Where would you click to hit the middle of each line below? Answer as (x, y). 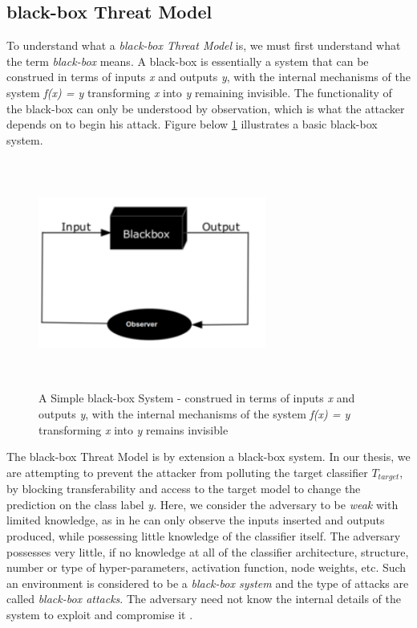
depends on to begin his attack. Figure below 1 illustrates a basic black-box (192, 124)
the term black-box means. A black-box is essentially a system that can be (188, 61)
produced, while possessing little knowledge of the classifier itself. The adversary (204, 536)
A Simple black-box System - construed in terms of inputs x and (197, 398)
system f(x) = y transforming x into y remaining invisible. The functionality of (199, 92)
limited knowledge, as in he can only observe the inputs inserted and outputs (196, 520)
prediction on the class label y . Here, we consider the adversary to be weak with (202, 504)
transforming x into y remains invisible (134, 429)
